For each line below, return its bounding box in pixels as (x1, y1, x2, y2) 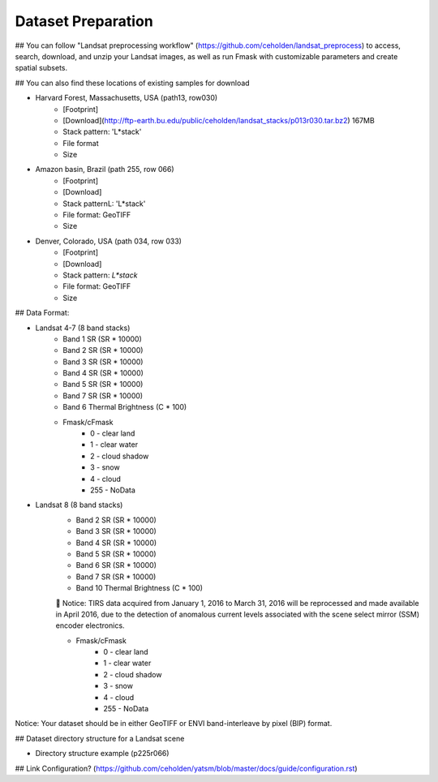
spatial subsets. (15, 63, 68, 73)
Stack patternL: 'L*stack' (62, 199, 146, 208)
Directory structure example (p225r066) (35, 749, 170, 758)
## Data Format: (15, 308, 70, 318)
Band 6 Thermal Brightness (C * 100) (62, 402, 187, 412)
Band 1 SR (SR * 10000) (62, 333, 142, 344)
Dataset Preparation (15, 12, 153, 30)
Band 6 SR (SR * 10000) (75, 561, 157, 570)
